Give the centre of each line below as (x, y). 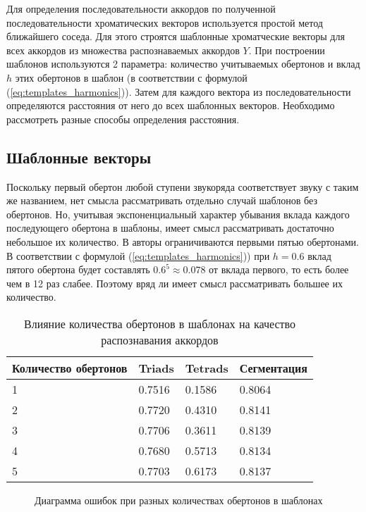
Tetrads (207, 368)
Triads (156, 368)
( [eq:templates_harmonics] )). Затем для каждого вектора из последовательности (179, 91)
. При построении (287, 50)
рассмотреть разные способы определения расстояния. (123, 119)
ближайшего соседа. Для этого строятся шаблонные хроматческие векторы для (176, 36)
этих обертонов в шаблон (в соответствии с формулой (131, 77)
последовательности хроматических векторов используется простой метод (165, 22)
